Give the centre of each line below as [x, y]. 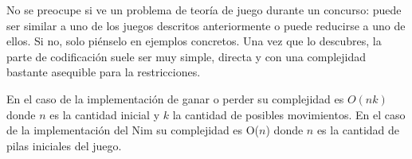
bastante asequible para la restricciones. [104, 72]
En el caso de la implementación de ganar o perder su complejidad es [175, 98]
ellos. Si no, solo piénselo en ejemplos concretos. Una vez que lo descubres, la [194, 41]
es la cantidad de [358, 130]
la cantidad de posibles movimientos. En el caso [289, 114]
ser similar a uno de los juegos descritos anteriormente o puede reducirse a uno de [206, 25]
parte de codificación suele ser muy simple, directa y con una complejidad [186, 56]
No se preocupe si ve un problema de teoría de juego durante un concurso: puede [204, 10]
